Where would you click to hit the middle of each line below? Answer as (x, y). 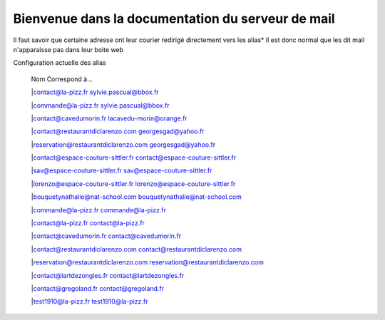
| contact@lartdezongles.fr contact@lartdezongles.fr (108, 275)
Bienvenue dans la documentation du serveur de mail (174, 19)
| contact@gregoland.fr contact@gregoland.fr (97, 288)
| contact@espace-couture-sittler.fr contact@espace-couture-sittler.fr (134, 158)
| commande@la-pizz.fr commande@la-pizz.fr (99, 210)
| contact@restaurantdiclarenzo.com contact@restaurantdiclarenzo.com (137, 249)
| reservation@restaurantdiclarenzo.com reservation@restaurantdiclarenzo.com (147, 262)
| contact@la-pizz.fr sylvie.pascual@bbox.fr (95, 92)
